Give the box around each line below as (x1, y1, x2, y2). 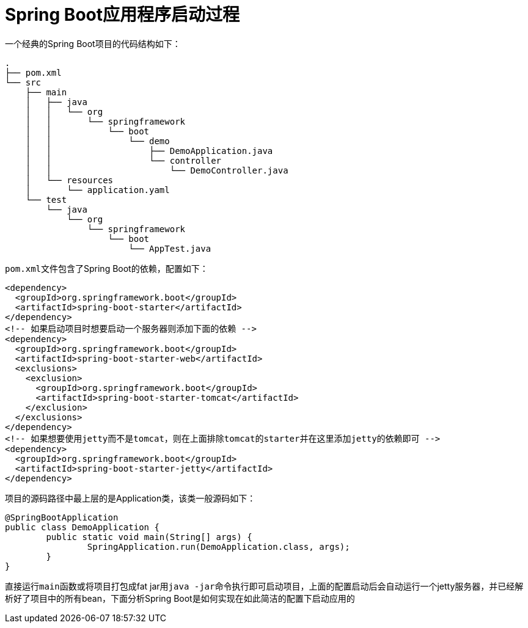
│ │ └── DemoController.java (25, 165, 288, 175)
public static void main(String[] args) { (46, 531, 252, 542)
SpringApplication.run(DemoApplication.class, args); (87, 541, 350, 552)
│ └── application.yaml (25, 184, 170, 195)
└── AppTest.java (128, 243, 211, 254)
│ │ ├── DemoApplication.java (25, 145, 273, 156)
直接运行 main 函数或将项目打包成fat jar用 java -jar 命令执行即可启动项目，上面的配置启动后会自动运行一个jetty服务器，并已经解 (5, 580, 524, 591)
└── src (5, 77, 42, 87)
